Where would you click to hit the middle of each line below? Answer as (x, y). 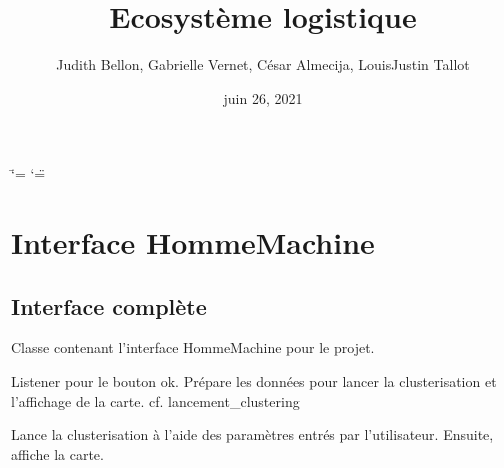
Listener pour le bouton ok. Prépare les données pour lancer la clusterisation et (254, 381)
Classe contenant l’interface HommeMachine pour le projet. (193, 347)
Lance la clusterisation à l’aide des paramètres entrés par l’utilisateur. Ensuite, (252, 434)
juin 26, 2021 (263, 97)
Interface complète (109, 305)
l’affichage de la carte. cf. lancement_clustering (155, 400)
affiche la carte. (57, 453)
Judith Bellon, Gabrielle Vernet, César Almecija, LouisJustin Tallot (263, 64)
